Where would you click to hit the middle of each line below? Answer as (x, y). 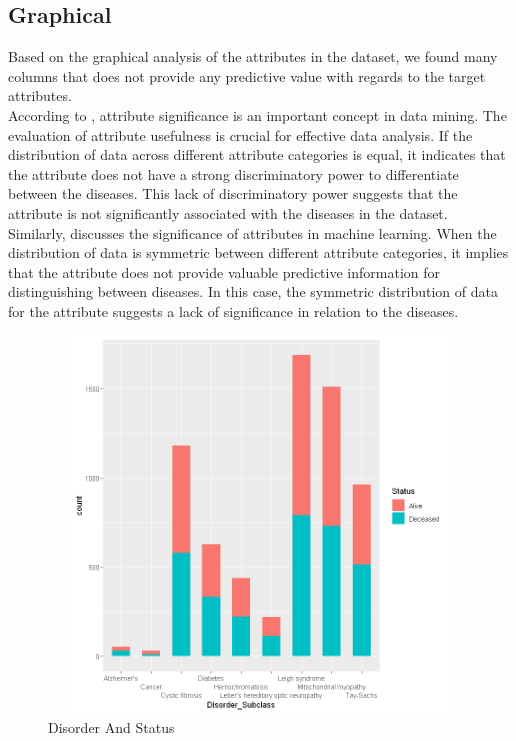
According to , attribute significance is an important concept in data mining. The (257, 114)
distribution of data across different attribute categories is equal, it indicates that (257, 154)
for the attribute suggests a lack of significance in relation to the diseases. (233, 310)
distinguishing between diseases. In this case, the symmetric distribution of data (253, 291)
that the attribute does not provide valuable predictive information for (224, 271)
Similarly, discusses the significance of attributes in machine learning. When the (252, 232)
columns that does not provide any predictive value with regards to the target (247, 75)
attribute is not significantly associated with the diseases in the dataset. (228, 212)
